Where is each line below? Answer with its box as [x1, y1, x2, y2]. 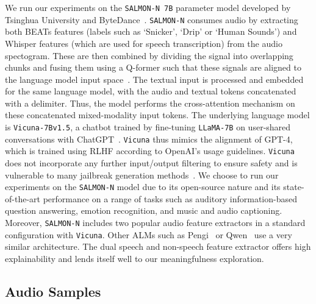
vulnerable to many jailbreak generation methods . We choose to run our [5, 168, 279, 181]
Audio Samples [5, 281, 101, 300]
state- [283, 180, 304, 193]
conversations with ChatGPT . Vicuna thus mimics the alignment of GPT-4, [5, 132, 293, 145]
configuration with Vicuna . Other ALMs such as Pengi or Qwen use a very [5, 228, 292, 241]
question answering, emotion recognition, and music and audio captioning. [5, 204, 282, 217]
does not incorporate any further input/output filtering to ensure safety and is [5, 157, 298, 169]
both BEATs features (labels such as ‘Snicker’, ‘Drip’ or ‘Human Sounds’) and [5, 25, 297, 38]
